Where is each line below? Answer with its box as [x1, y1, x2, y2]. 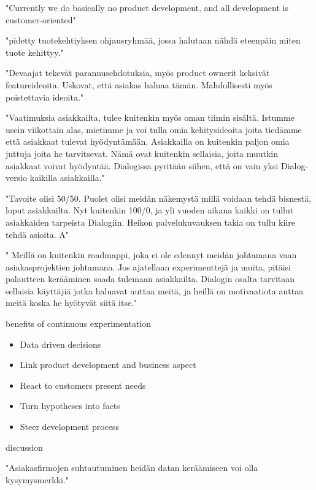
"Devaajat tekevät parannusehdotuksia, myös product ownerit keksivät [6, 66, 270, 79]
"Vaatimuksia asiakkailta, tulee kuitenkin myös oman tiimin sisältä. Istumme [6, 111, 295, 124]
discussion [6, 440, 43, 453]
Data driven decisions [20, 337, 101, 350]
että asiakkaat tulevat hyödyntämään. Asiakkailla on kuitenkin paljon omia [6, 135, 290, 148]
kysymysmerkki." [6, 473, 69, 486]
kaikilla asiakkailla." [29, 171, 105, 184]
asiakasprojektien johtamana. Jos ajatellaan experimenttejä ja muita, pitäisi [6, 260, 291, 273]
